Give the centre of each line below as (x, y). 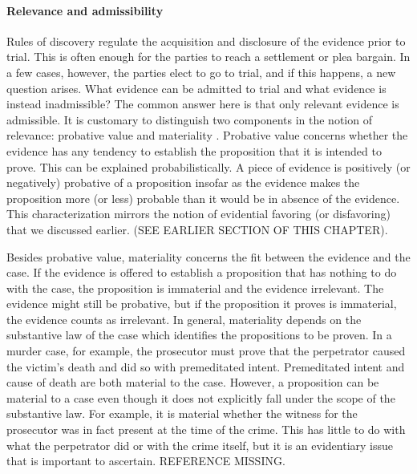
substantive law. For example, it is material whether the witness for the (182, 413)
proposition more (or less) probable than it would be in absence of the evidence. (203, 198)
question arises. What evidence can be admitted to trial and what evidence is (196, 88)
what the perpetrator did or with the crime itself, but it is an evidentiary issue (200, 445)
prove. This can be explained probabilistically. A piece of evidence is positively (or (208, 166)
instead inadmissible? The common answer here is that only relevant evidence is (203, 104)
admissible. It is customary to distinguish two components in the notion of (189, 119)
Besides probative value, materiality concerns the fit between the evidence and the (208, 256)
